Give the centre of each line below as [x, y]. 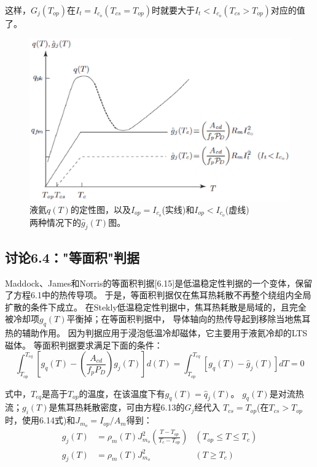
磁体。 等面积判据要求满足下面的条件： [84, 345]
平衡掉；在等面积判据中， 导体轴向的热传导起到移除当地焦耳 [189, 319]
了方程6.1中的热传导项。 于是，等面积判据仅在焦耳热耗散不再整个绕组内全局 [158, 295]
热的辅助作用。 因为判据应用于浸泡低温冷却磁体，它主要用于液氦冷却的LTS [156, 333]
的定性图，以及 [100, 209]
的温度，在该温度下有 [122, 393]
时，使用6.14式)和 [40, 420]
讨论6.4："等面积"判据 [72, 257]
